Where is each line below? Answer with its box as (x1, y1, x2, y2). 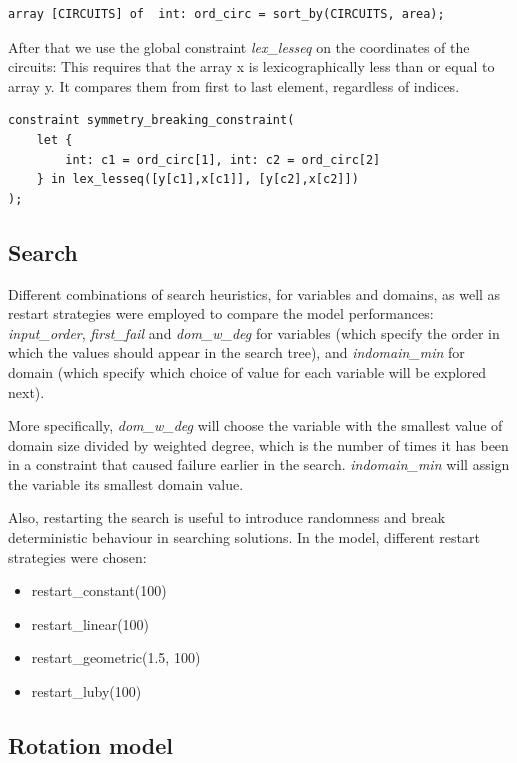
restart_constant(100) (31, 580, 167, 601)
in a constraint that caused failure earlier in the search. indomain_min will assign (8, 454, 510, 475)
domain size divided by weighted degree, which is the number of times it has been (8, 434, 509, 455)
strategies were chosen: (8, 546, 147, 567)
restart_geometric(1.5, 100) (31, 647, 201, 668)
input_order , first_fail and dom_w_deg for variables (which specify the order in (8, 322, 500, 343)
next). (8, 381, 45, 402)
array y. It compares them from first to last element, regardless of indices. (8, 75, 460, 96)
